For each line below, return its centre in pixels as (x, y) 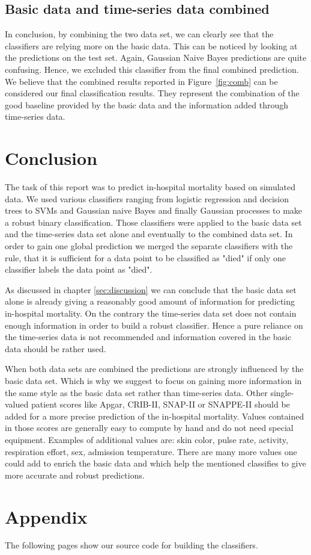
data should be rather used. (56, 348)
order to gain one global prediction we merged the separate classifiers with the (149, 246)
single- (282, 392)
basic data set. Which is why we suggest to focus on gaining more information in (153, 380)
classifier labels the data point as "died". (79, 269)
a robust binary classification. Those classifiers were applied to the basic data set (153, 222)
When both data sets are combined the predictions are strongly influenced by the (154, 369)
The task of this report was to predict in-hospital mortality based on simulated (150, 187)
